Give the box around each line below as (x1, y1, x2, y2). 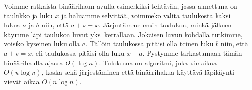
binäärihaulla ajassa (4, 57, 63, 67)
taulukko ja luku (4, 10, 53, 20)
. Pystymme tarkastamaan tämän (142, 48, 242, 58)
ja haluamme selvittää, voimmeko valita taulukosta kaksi (61, 10, 231, 20)
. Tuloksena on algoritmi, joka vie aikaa (99, 57, 217, 67)
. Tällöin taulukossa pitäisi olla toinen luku (85, 39, 214, 49)
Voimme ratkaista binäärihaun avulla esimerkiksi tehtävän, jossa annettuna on (4, 1, 237, 11)
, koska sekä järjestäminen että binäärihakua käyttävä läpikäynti (41, 67, 234, 77)
